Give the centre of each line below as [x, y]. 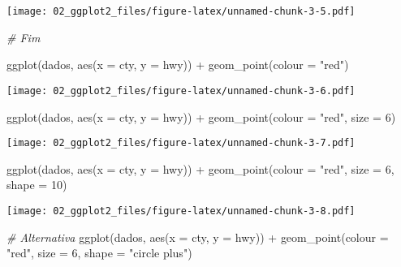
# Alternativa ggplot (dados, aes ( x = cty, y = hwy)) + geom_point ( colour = [198, 237]
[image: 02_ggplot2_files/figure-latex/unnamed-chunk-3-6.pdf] [181, 90]
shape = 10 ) [37, 185]
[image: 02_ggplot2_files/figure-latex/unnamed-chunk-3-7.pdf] [181, 143]
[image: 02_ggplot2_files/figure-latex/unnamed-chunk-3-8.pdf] [181, 211]
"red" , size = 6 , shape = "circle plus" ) [99, 253]
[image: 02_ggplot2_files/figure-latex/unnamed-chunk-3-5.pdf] [181, 11]
